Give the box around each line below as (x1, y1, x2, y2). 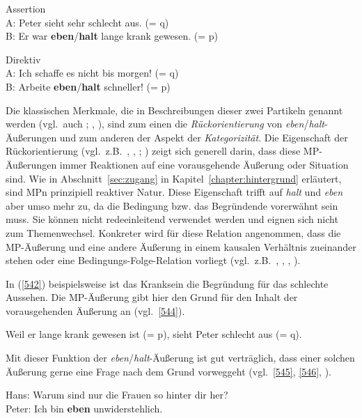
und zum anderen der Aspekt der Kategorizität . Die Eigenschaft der (59, 130, 348, 144)
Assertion (6, 1, 46, 15)
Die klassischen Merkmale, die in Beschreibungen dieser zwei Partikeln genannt (6, 102, 343, 117)
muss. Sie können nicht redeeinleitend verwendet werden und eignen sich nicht (6, 212, 338, 226)
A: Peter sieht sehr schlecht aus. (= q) (6, 15, 169, 29)
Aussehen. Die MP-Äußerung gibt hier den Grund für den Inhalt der (6, 290, 298, 304)
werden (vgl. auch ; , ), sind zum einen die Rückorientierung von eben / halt (6, 116, 324, 131)
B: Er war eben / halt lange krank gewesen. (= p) (6, 29, 219, 43)
